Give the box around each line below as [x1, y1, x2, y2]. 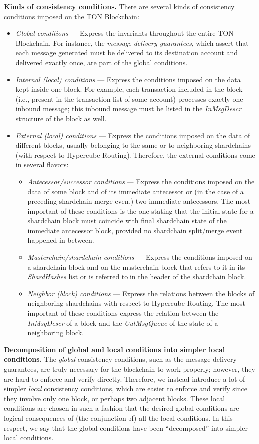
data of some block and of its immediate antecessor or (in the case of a [27, 186, 244, 196]
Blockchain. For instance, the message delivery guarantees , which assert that [15, 37, 249, 48]
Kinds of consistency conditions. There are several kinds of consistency [4, 1, 235, 11]
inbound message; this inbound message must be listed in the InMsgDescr [15, 103, 242, 114]
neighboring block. [27, 327, 84, 338]
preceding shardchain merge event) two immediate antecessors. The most [27, 196, 251, 206]
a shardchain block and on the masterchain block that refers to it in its [27, 261, 245, 272]
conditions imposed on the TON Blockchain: [4, 11, 139, 21]
